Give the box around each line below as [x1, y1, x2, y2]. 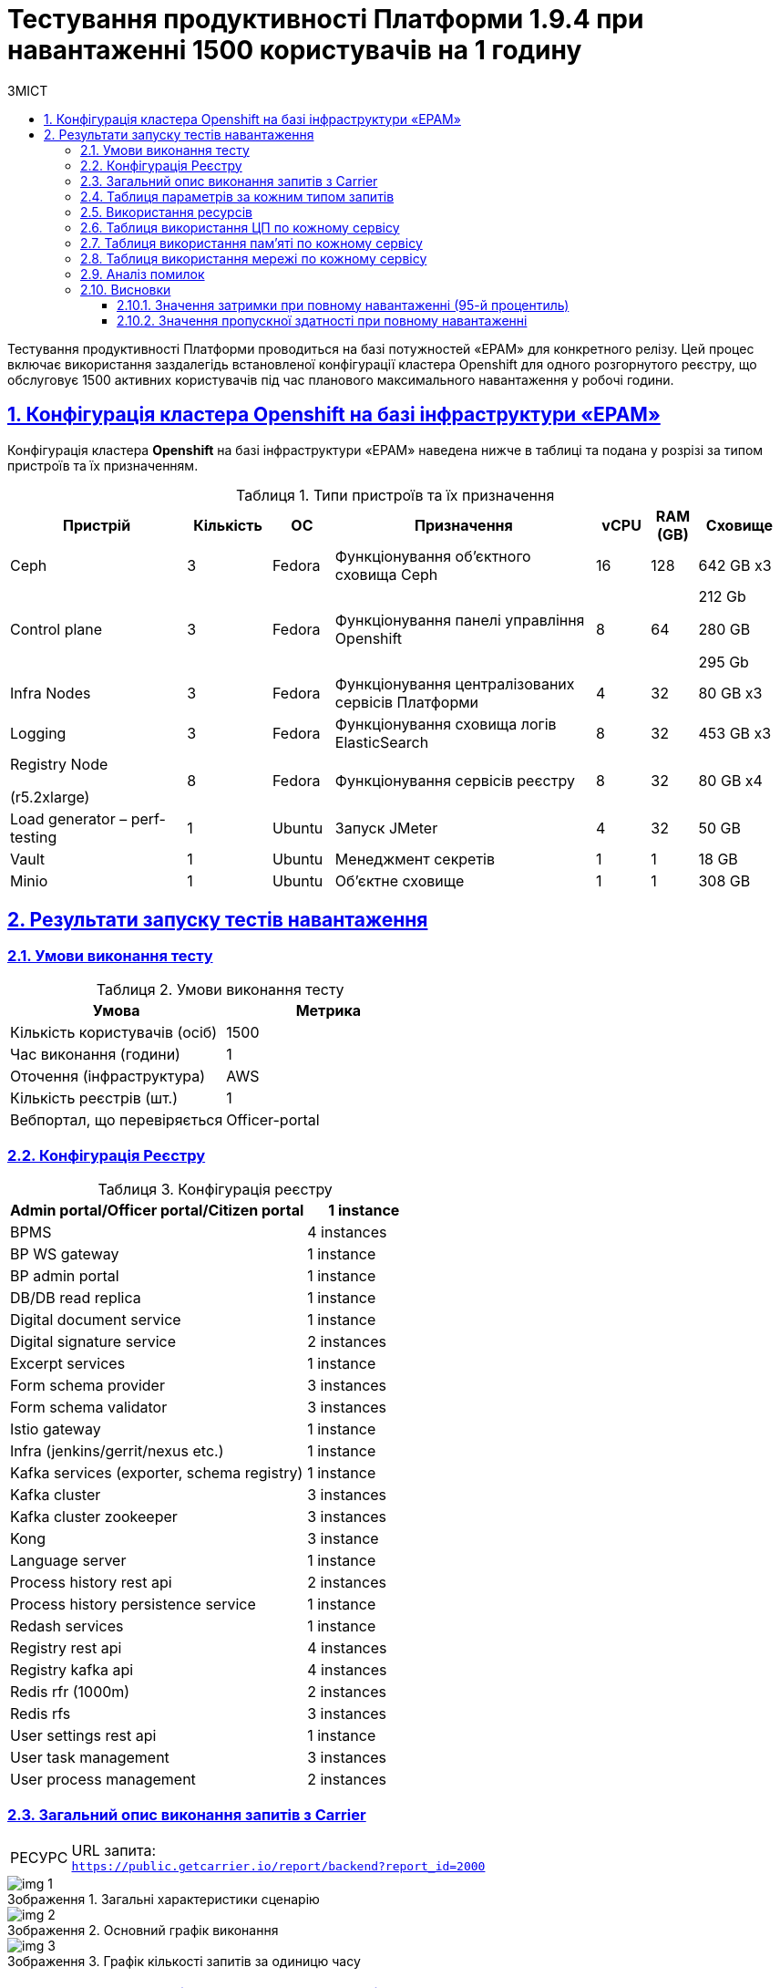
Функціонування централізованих [334, 674, 575, 693]
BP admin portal [10, 1266, 119, 1285]
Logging [10, 723, 67, 742]
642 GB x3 [698, 555, 772, 575]
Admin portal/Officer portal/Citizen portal [10, 1200, 304, 1219]
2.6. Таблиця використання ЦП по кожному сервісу [80, 219, 400, 235]
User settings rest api [10, 1725, 157, 1745]
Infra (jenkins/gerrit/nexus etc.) [10, 1441, 224, 1460]
